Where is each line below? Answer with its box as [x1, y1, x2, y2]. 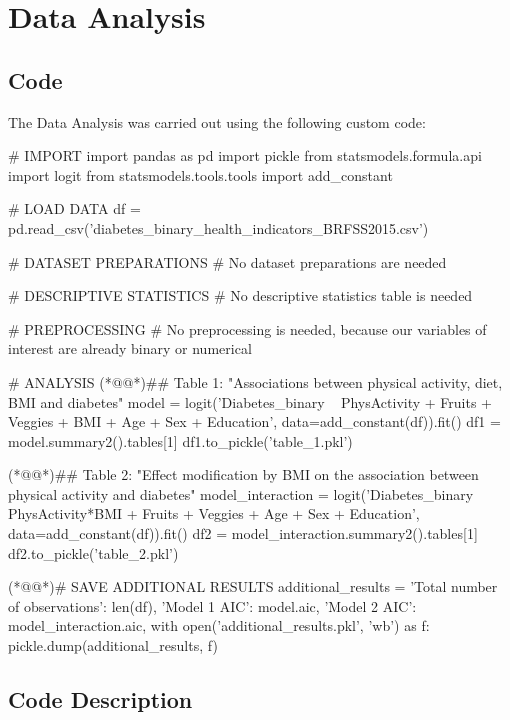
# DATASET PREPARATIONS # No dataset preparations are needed [8, 251, 447, 272]
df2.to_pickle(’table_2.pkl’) [8, 542, 179, 563]
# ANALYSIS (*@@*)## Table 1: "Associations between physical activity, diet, [8, 371, 503, 392]
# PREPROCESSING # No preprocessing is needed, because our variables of [8, 318, 487, 339]
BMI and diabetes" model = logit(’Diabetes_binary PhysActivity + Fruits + [8, 391, 492, 412]
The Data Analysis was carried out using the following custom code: [8, 111, 426, 132]
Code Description [8, 684, 193, 715]
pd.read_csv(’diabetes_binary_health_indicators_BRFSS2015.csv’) [8, 217, 429, 238]
